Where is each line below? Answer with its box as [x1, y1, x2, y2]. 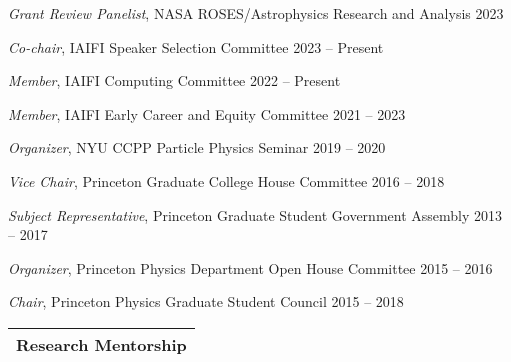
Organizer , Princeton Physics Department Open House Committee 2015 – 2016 [8, 257, 493, 278]
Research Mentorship [16, 332, 187, 356]
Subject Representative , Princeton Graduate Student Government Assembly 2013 [8, 204, 503, 225]
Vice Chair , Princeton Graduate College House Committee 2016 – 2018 [8, 170, 445, 191]
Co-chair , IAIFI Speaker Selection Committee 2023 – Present [8, 36, 384, 57]
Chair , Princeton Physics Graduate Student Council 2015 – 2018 [8, 291, 404, 312]
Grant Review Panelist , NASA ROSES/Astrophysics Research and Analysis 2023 [8, 3, 504, 23]
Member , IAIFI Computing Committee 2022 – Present [8, 70, 341, 91]
